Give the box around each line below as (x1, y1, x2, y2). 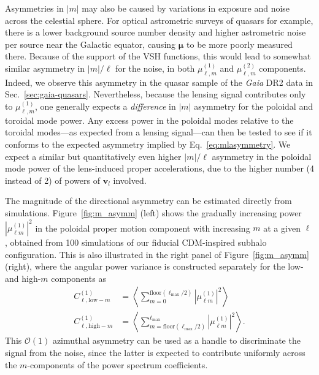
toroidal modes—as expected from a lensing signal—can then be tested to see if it (5, 126, 312, 138)
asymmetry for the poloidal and (194, 99, 313, 112)
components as (51, 271, 106, 284)
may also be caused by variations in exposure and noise (82, 2, 290, 14)
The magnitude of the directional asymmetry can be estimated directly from (5, 194, 292, 207)
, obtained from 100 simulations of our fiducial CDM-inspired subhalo (5, 236, 267, 248)
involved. (113, 173, 147, 186)
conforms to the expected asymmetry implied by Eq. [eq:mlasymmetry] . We (5, 137, 291, 150)
